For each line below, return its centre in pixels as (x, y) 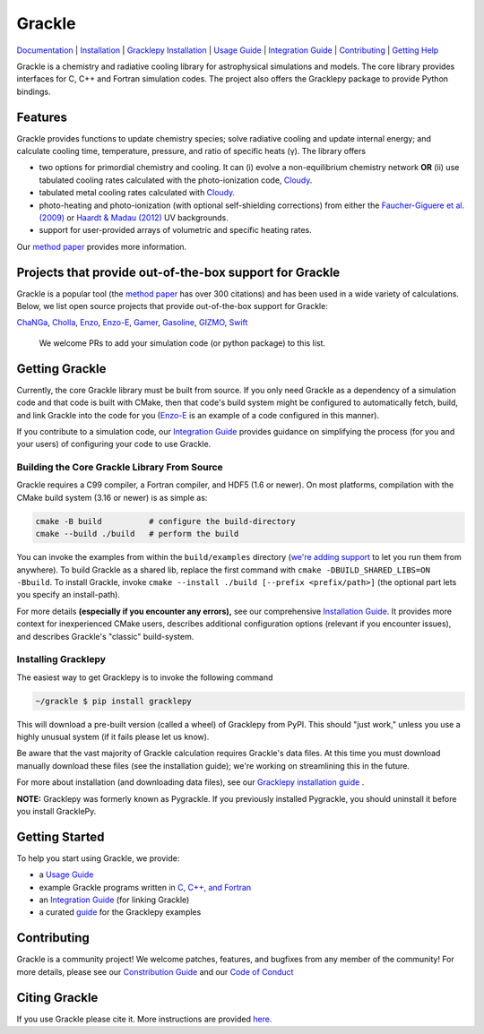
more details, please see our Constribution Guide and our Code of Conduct (155, 971)
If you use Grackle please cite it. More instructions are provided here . (144, 1019)
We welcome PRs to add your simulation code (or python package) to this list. (182, 343)
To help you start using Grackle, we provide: (98, 858)
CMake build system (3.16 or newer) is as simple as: (112, 497)
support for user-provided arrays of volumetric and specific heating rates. (176, 230)
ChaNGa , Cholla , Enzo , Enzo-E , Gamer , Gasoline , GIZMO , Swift (132, 323)
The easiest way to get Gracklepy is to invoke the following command (145, 677)
